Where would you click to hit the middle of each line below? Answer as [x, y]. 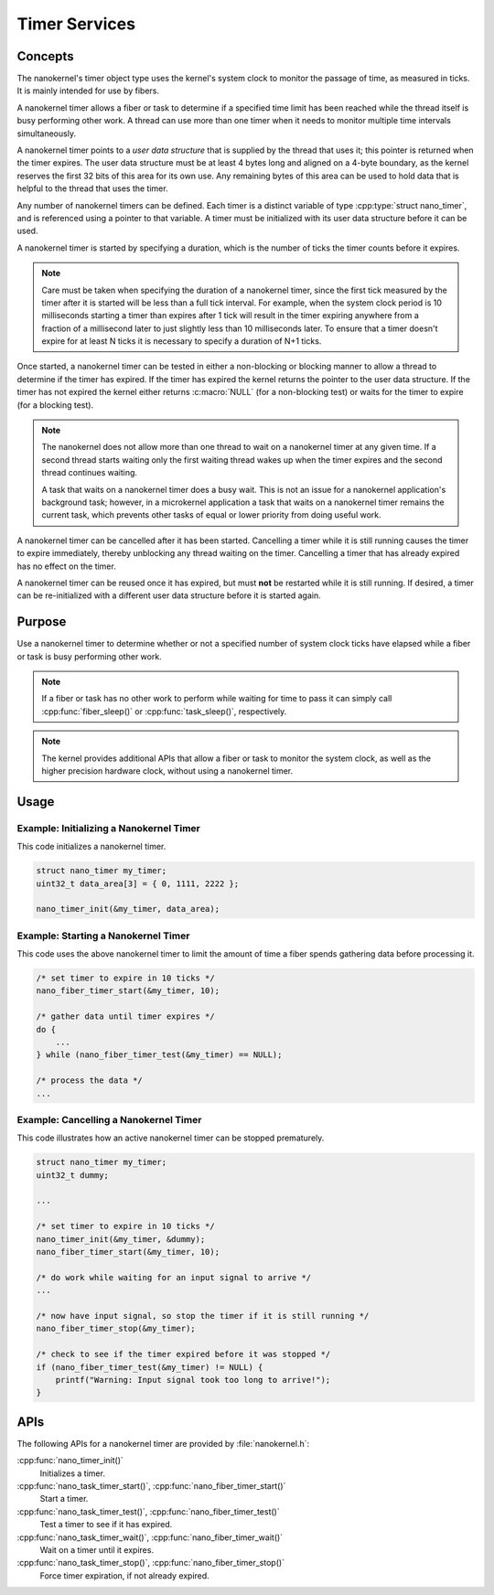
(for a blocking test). [55, 405]
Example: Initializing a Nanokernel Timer [108, 828]
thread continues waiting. [89, 473]
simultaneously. [47, 134]
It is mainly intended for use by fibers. [88, 91]
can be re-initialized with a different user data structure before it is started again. [169, 595]
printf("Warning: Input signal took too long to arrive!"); [193, 1380]
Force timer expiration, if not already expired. [124, 1575]
